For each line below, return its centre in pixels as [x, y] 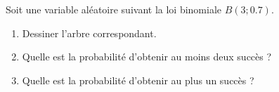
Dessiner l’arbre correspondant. [89, 33]
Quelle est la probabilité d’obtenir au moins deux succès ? [147, 57]
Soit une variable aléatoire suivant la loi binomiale [114, 9]
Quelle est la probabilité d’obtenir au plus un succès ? [138, 80]
